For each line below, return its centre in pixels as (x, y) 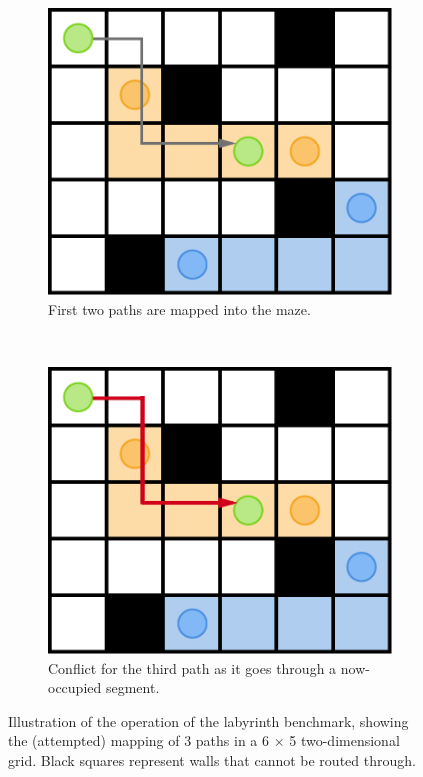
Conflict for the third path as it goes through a (192, 667)
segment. (132, 687)
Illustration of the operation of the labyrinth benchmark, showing (208, 720)
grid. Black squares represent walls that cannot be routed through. (212, 760)
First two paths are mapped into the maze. (179, 308)
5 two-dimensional (344, 740)
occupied (75, 687)
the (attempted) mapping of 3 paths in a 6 (139, 740)
